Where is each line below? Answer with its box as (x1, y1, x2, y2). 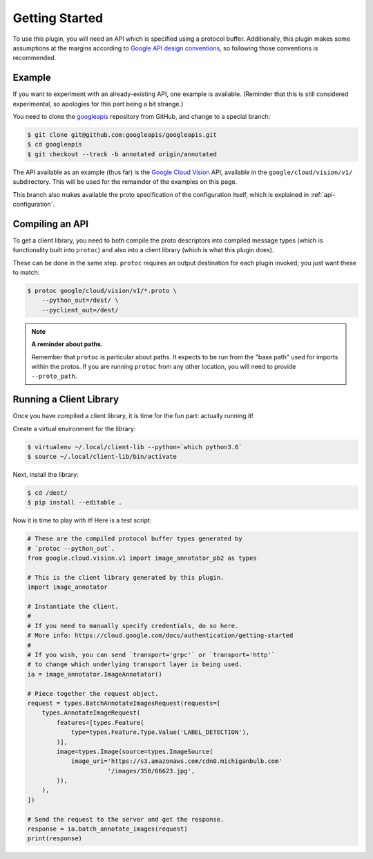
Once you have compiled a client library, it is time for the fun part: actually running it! (12, 412, 254, 420)
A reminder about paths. (31, 340, 104, 348)
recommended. (12, 54, 57, 62)
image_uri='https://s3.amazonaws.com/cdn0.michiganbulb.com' (70, 757, 283, 765)
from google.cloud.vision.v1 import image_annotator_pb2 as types (27, 554, 257, 563)
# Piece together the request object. (27, 690, 159, 697)
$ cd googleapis (27, 140, 83, 149)
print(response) (27, 835, 83, 842)
